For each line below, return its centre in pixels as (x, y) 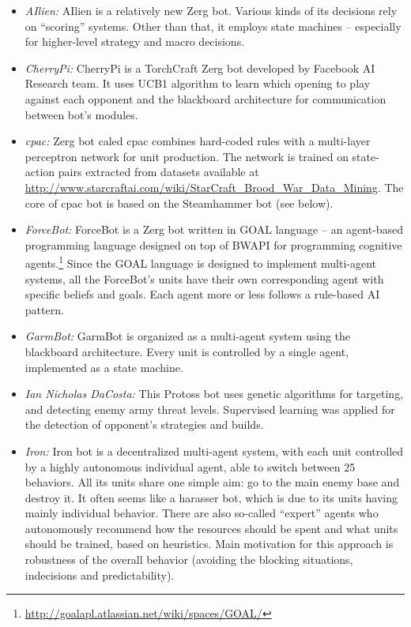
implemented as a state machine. (104, 367)
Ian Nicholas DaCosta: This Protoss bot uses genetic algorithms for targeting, (214, 394)
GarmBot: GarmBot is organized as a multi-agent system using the (188, 336)
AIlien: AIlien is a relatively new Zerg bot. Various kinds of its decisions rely (211, 10)
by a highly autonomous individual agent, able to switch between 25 (190, 466)
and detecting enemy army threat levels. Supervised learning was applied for (210, 409)
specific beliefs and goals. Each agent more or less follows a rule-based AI (202, 294)
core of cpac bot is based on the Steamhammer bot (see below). (179, 203)
